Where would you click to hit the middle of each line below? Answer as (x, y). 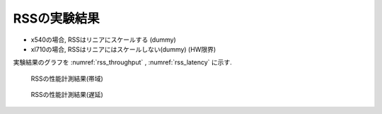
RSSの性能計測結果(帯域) (67, 79)
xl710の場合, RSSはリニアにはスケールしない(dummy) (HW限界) (123, 49)
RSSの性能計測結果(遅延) (67, 95)
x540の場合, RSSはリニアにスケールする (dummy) (103, 40)
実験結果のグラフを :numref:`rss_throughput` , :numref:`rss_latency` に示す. (123, 62)
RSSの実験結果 (57, 18)
